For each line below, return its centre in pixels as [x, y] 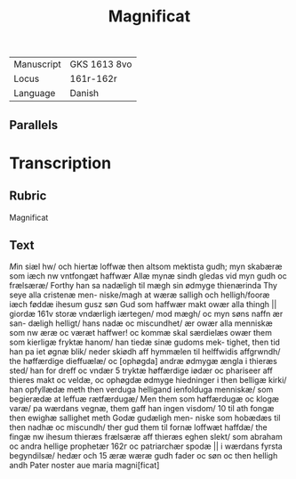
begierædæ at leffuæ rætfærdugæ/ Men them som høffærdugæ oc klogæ [144, 399]
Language [35, 93]
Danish [84, 93]
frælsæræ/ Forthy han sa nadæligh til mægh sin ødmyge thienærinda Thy [144, 286]
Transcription [60, 163]
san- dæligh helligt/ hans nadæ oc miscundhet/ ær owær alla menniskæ [141, 323]
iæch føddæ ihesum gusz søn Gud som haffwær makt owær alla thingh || [143, 304]
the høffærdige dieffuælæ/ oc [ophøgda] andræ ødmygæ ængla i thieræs [143, 361]
